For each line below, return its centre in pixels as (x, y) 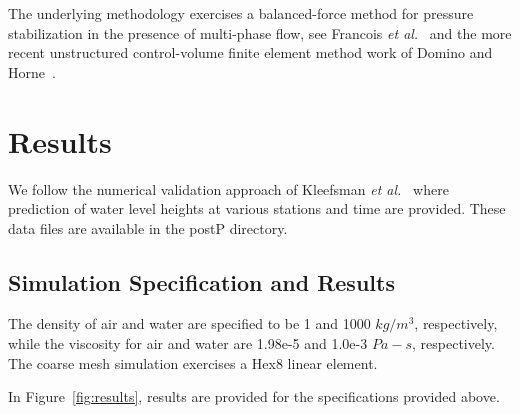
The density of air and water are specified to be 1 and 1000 (189, 323)
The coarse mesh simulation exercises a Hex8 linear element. (193, 362)
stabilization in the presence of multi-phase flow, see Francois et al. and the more (260, 32)
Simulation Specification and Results (201, 281)
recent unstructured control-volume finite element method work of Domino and (250, 52)
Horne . (32, 71)
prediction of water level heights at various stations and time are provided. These (257, 208)
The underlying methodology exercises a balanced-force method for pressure (241, 13)
